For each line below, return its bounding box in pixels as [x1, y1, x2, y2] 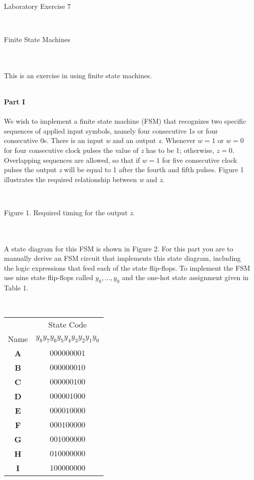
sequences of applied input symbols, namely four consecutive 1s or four [4, 125, 218, 136]
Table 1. [4, 283, 29, 293]
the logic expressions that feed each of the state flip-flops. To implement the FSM [4, 262, 251, 273]
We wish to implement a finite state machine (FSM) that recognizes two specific [4, 116, 246, 126]
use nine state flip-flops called [4, 272, 93, 283]
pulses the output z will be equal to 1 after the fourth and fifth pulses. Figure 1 [4, 164, 244, 175]
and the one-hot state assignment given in [122, 272, 249, 283]
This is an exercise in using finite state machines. [4, 70, 152, 80]
